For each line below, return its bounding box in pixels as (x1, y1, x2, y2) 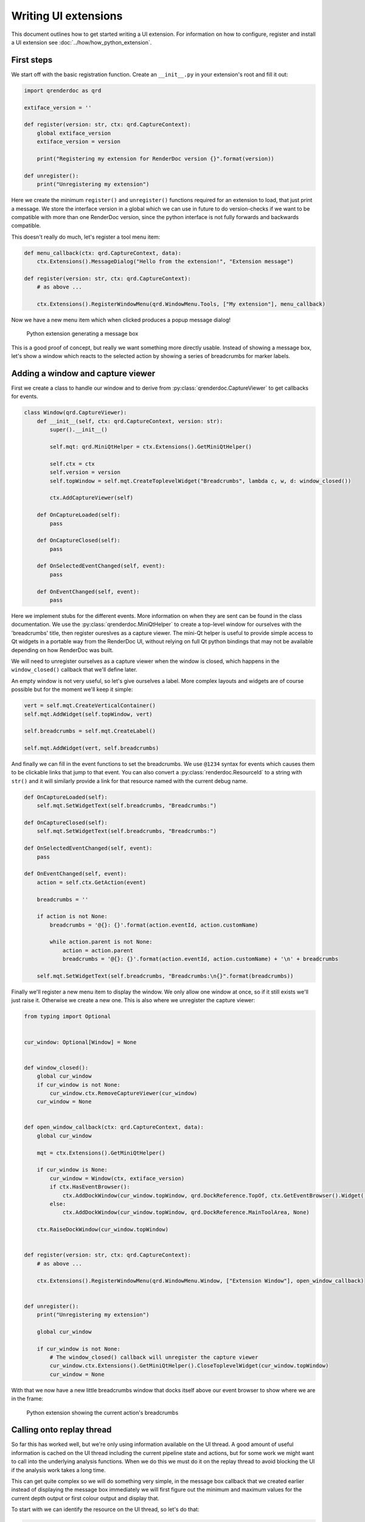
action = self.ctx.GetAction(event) (36, 878, 146, 886)
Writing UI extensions (11, 9, 123, 23)
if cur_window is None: (36, 1166, 108, 1173)
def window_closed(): (24, 1064, 89, 1071)
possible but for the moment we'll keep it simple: (11, 686, 133, 693)
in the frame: (11, 1395, 44, 1403)
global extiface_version (36, 130, 111, 136)
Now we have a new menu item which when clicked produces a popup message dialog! (11, 316, 231, 323)
